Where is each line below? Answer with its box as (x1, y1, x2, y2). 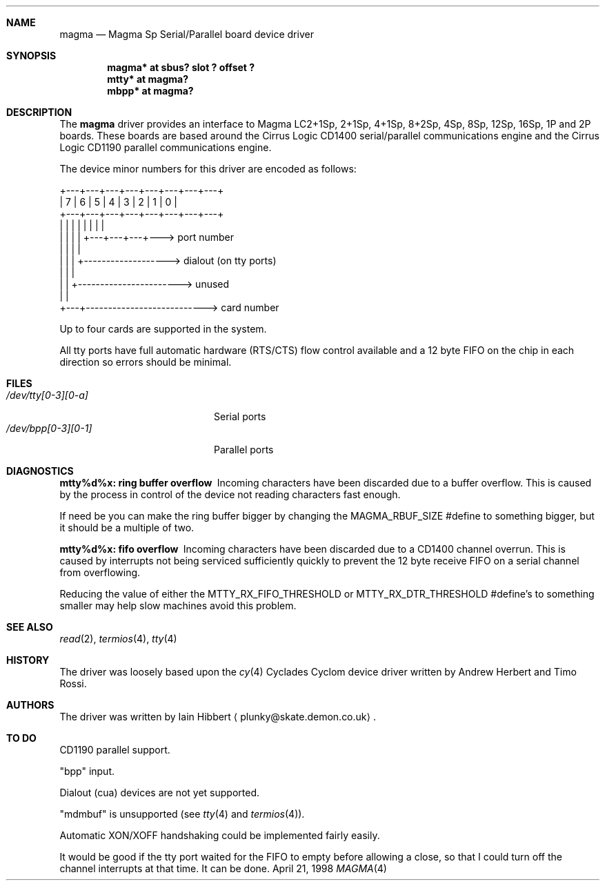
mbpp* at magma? (107, 85, 194, 97)
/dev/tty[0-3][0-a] (6, 389, 88, 401)
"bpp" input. (59, 765, 115, 777)
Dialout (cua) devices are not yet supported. (59, 787, 260, 798)
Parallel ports (214, 444, 274, 455)
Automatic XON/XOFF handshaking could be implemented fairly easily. (59, 829, 380, 841)
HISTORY (6, 654, 50, 666)
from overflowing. (59, 567, 141, 578)
